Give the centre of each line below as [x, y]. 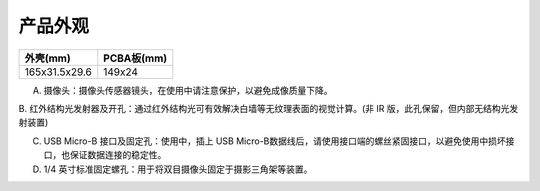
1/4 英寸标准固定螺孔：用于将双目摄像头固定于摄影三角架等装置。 [178, 169]
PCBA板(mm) [135, 58]
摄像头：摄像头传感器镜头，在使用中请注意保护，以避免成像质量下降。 [188, 90]
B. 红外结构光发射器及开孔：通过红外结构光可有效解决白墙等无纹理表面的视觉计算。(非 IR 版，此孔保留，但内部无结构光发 [268, 108]
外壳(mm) [48, 58]
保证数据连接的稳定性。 [118, 155]
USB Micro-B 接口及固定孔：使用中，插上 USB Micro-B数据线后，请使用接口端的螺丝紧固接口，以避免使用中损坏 [275, 141]
